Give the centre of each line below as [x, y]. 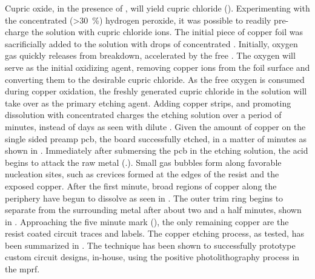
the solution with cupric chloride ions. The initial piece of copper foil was [167, 32]
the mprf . [22, 269]
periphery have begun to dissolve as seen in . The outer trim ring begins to [144, 198]
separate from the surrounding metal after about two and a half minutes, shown [153, 210]
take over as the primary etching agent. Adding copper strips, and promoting [148, 103]
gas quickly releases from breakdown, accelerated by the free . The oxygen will [150, 55]
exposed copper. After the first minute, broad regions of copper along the [141, 185]
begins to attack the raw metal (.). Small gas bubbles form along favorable [143, 162]
